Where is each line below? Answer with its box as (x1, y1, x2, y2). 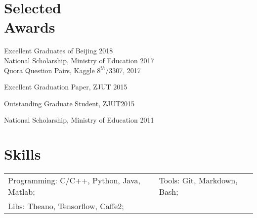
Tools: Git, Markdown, (159, 174, 238, 186)
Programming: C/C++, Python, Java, (8, 174, 140, 186)
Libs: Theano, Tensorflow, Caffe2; (8, 200, 124, 212)
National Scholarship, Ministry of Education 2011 (4, 115, 154, 125)
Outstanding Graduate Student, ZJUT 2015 (4, 98, 135, 108)
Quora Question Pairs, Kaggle (4, 65, 95, 75)
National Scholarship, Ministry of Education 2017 (4, 55, 154, 65)
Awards (4, 17, 55, 37)
